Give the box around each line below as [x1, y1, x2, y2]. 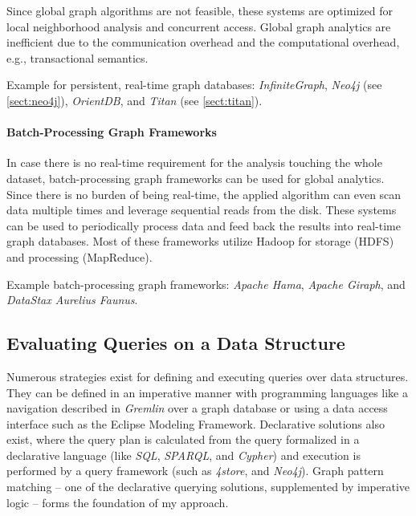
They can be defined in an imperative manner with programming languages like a [6, 384, 408, 400]
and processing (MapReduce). [6, 248, 153, 265]
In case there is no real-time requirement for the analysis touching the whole [6, 154, 382, 171]
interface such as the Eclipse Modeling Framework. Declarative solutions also [6, 415, 385, 432]
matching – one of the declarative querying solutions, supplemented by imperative [6, 478, 410, 495]
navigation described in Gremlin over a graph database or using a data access [6, 400, 388, 416]
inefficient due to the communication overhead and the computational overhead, [6, 34, 400, 51]
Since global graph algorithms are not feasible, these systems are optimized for [6, 2, 393, 18]
